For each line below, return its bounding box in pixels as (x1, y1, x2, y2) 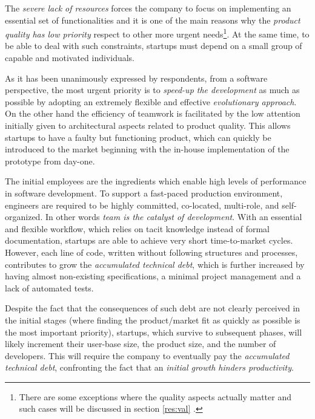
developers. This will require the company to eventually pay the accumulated (5, 349, 290, 362)
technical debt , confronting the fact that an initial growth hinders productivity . (5, 361, 294, 374)
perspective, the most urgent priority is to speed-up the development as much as (5, 83, 300, 96)
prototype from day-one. (5, 154, 95, 167)
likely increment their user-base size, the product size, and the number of (5, 337, 276, 350)
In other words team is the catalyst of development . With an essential (45, 210, 302, 223)
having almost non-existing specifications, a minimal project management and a (5, 270, 301, 282)
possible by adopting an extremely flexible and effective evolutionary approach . (5, 95, 297, 108)
